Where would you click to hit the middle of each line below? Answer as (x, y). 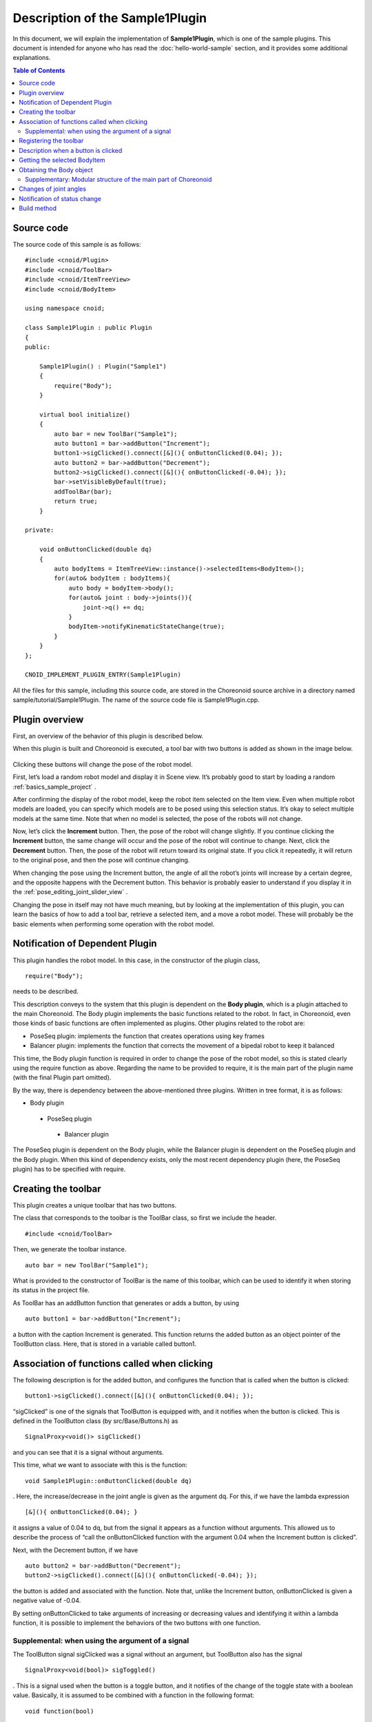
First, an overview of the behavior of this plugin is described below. (108, 736)
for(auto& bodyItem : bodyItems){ (112, 578)
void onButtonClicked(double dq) (96, 550)
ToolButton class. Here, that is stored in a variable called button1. (104, 1344)
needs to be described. (46, 991)
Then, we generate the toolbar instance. (70, 1249)
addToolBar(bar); (83, 491)
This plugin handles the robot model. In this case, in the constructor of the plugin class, (136, 960)
